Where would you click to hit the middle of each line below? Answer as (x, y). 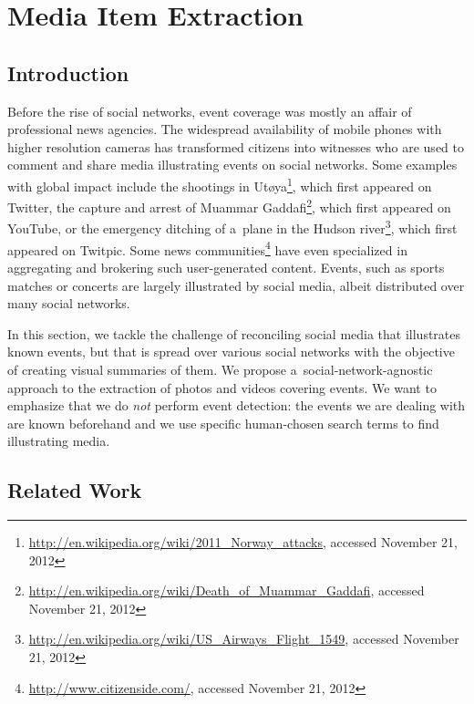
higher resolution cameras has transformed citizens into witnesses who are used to (236, 146)
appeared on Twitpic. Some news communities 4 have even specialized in (207, 248)
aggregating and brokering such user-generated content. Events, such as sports (226, 267)
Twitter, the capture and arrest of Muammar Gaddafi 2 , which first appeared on (229, 206)
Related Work (75, 490)
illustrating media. (59, 441)
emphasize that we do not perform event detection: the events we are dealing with (237, 405)
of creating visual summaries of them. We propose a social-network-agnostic (220, 369)
